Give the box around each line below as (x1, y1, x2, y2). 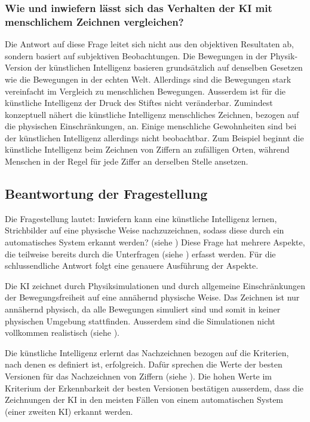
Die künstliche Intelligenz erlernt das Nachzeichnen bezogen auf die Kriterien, (5, 346, 289, 359)
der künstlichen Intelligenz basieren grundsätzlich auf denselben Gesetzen (34, 61, 303, 74)
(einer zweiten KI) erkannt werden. (5, 405, 133, 417)
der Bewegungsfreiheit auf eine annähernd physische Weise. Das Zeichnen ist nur (5, 291, 300, 303)
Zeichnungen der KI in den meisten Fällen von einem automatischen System (5, 393, 284, 406)
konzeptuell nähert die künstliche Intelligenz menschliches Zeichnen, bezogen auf (5, 108, 299, 120)
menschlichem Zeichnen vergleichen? (5, 14, 184, 29)
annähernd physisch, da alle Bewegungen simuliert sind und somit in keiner (5, 303, 281, 315)
